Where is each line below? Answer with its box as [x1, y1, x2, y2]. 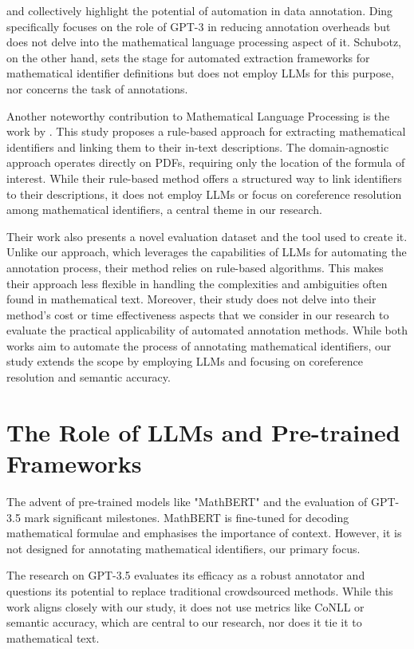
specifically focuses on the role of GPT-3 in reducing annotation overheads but [6, 18, 391, 34]
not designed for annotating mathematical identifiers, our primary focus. [6, 540, 361, 556]
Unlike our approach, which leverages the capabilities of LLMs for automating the [6, 243, 407, 260]
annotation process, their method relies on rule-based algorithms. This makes [6, 259, 384, 275]
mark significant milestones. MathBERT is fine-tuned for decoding [24, 509, 349, 525]
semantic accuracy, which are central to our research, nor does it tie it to [6, 614, 362, 631]
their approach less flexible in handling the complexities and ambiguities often [6, 275, 388, 291]
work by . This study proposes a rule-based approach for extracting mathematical [6, 123, 406, 140]
